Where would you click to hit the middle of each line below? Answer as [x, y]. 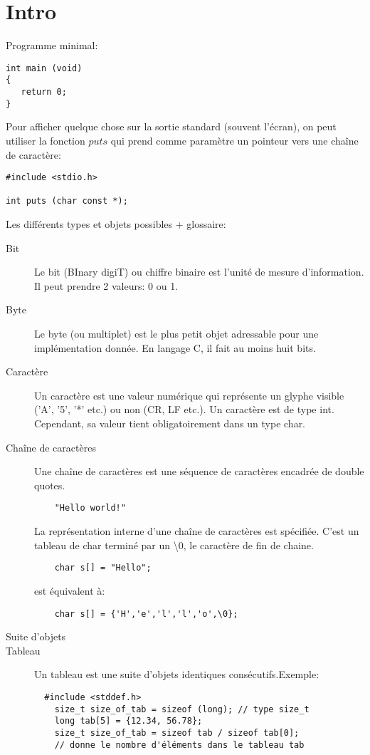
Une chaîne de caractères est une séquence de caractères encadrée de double [199, 471]
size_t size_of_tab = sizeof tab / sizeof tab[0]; [177, 733]
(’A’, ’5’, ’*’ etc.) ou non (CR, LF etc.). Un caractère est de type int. [184, 409]
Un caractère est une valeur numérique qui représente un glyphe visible [189, 395]
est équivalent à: [70, 590]
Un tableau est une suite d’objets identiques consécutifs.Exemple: [177, 674]
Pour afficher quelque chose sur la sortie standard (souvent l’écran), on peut [171, 126]
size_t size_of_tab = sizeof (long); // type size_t [182, 709]
